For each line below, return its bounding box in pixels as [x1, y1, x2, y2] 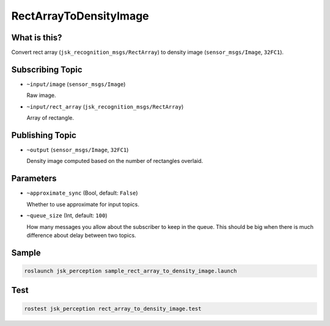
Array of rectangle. [26, 114, 75, 121]
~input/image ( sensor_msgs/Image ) [26, 80, 126, 88]
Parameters [11, 173, 57, 184]
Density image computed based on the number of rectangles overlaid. [26, 158, 204, 165]
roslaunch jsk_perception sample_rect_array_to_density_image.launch [24, 267, 237, 274]
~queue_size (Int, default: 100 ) [26, 212, 108, 219]
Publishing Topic [11, 130, 76, 140]
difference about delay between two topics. [26, 231, 137, 239]
